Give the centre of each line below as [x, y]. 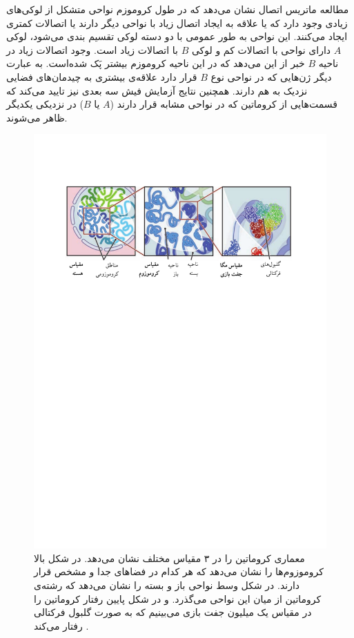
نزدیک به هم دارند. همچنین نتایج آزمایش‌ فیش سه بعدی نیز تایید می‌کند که [157, 90]
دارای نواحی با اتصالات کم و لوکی [261, 49]
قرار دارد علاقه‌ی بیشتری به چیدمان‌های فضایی [102, 76]
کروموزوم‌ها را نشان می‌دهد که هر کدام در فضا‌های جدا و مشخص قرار [179, 571]
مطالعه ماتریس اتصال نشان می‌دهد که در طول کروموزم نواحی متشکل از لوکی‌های [178, 9]
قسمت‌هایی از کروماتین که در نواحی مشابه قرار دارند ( [224, 104]
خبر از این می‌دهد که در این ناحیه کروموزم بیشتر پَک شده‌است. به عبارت [156, 63]
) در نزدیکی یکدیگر [45, 104]
